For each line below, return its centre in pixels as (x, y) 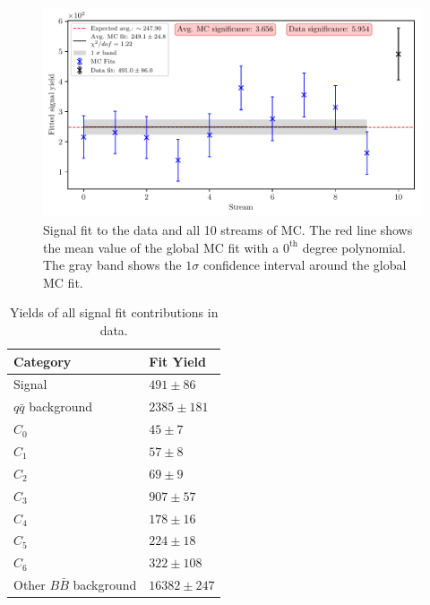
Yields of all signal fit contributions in (114, 312)
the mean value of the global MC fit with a (161, 247)
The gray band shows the (112, 265)
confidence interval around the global (305, 265)
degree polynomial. (354, 247)
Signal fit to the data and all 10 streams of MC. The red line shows (228, 230)
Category (43, 361)
